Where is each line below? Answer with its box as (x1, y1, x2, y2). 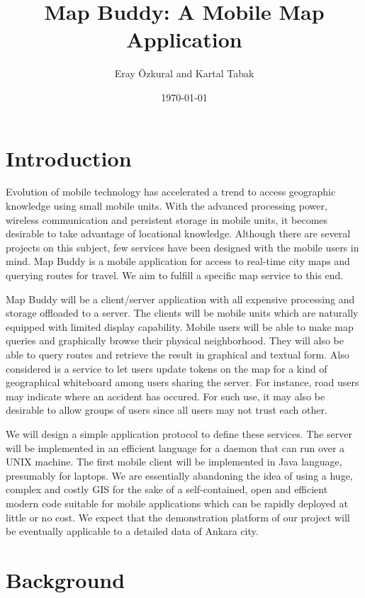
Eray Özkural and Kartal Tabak (114, 66, 254, 81)
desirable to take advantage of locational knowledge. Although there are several (6, 226, 351, 241)
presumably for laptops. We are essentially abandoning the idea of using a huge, (6, 468, 353, 483)
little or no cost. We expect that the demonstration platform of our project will (6, 509, 350, 524)
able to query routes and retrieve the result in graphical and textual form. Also (6, 346, 349, 361)
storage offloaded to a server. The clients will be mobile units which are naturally (6, 305, 359, 320)
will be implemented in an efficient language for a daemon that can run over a (6, 440, 345, 455)
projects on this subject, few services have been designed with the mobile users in (6, 239, 359, 254)
